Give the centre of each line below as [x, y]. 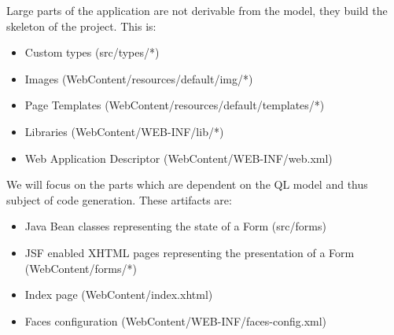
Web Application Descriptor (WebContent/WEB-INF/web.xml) [179, 158]
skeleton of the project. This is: [81, 26]
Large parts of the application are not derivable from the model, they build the [197, 10]
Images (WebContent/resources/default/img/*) [139, 78]
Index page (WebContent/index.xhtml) [119, 295]
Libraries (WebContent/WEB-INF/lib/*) [124, 131]
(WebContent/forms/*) [81, 268]
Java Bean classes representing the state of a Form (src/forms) [175, 226]
